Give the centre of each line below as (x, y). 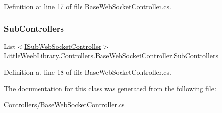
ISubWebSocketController (63, 46)
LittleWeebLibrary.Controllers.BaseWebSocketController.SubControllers (111, 56)
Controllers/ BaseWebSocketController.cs (64, 105)
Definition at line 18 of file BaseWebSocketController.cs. (88, 72)
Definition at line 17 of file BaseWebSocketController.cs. (88, 6)
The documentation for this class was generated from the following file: (110, 88)
